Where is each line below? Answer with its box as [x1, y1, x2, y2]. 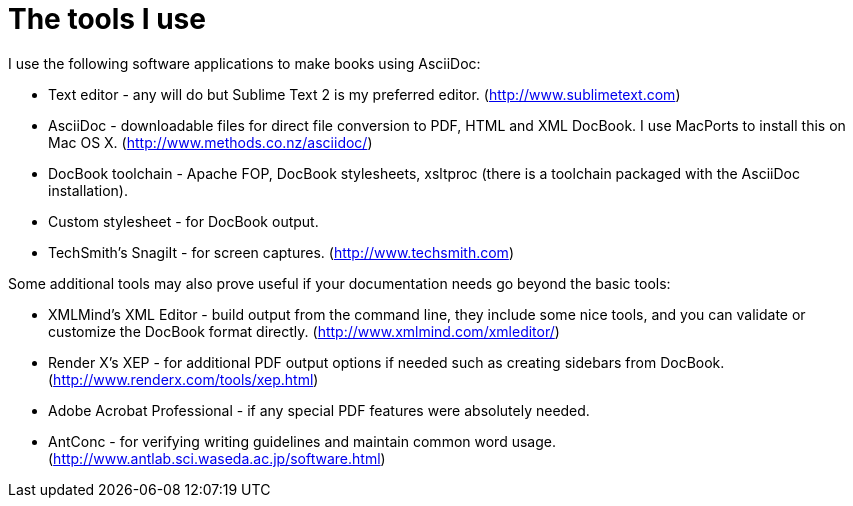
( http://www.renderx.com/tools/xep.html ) [48, 370, 319, 388]
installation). [48, 181, 128, 199]
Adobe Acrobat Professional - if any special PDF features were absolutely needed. [48, 401, 590, 419]
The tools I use [8, 2, 206, 36]
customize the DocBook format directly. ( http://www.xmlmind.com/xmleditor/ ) [48, 322, 560, 340]
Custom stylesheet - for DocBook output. [48, 212, 319, 230]
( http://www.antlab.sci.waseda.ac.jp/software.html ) [48, 449, 386, 467]
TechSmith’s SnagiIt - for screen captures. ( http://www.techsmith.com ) [48, 243, 514, 261]
